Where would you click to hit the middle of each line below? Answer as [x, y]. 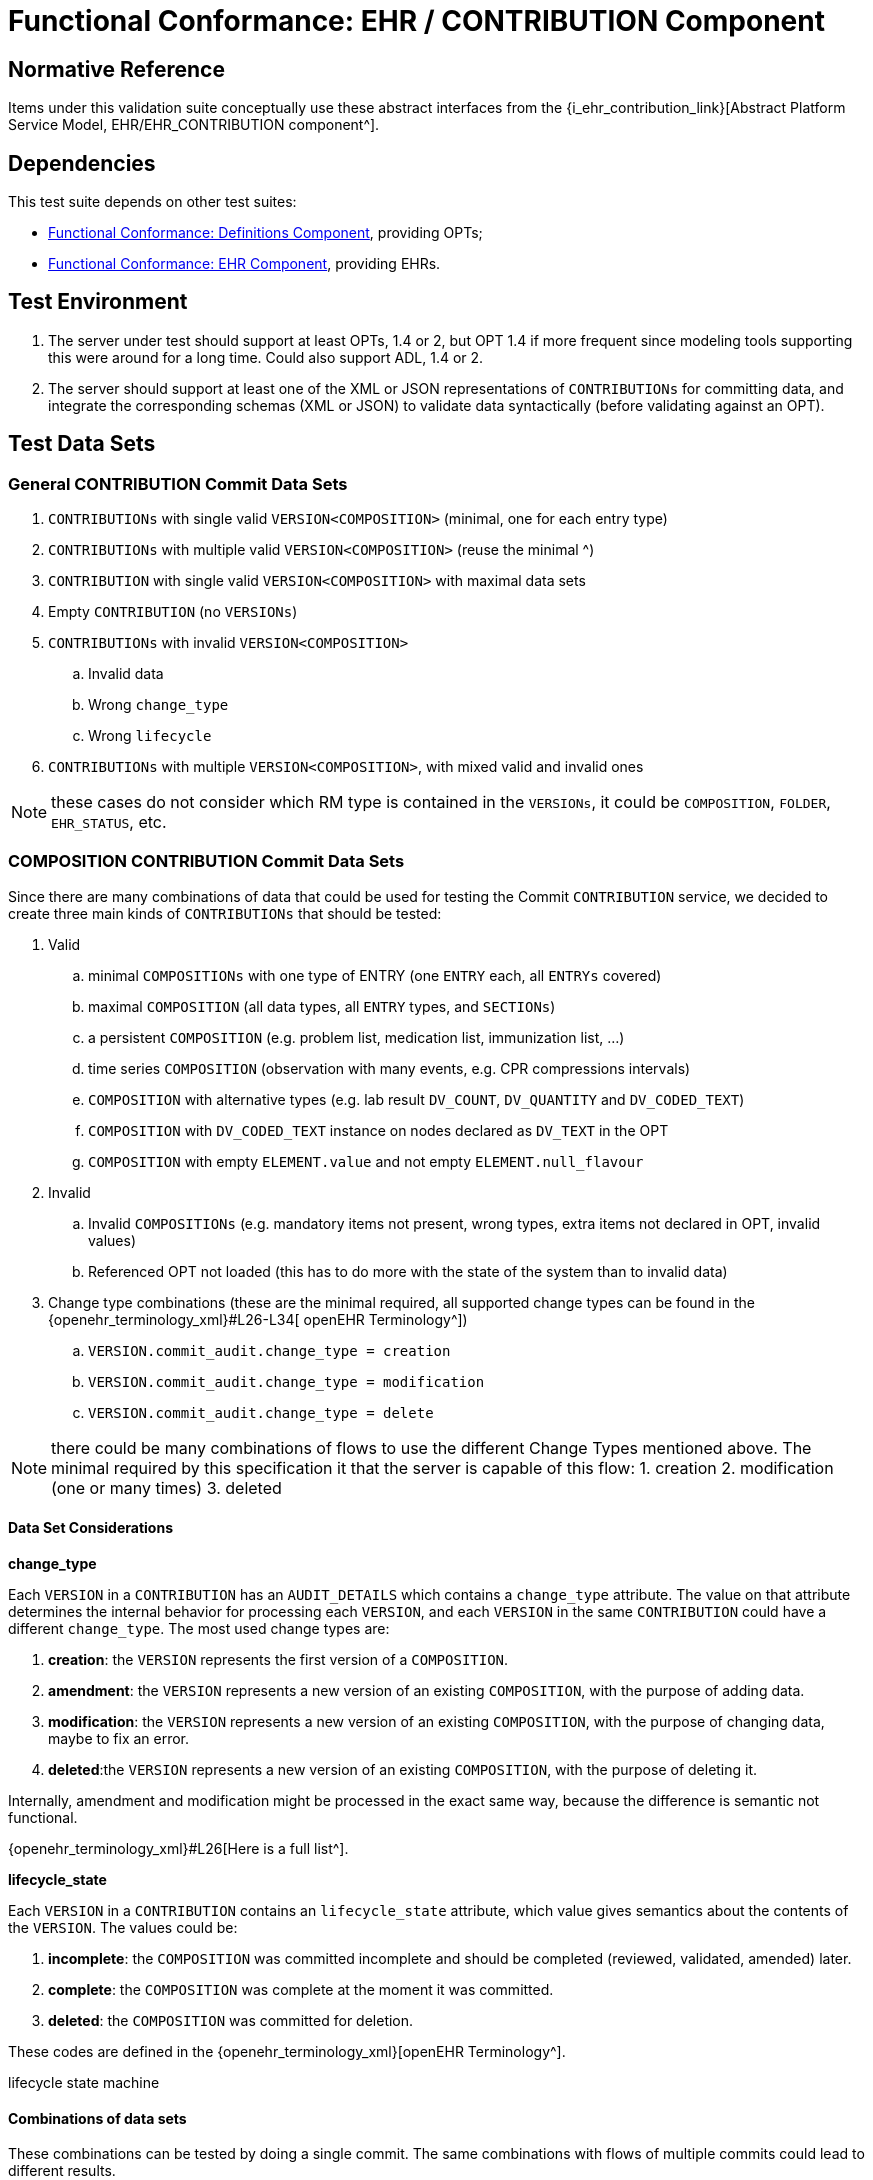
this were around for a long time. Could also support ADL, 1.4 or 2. [266, 357]
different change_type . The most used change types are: [199, 1629]
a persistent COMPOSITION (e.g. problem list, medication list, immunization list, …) [356, 1037]
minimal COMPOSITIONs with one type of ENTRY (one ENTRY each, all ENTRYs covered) [375, 975]
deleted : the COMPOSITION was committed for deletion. [231, 2021]
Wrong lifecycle [150, 736]
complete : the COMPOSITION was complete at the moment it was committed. [301, 1990]
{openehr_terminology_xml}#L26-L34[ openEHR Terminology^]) [258, 1319]
